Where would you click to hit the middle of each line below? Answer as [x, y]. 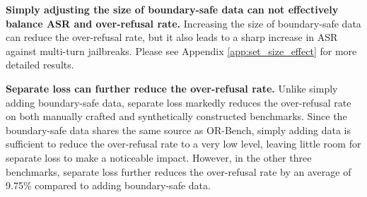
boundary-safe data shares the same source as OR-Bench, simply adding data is [178, 130]
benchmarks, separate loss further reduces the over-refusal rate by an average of [179, 171]
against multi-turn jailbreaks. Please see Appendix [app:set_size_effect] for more [181, 50]
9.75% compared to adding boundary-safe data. [108, 185]
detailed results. [40, 65]
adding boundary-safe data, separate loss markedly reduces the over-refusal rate [179, 102]
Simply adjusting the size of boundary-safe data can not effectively [172, 9]
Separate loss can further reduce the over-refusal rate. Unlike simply [172, 88]
